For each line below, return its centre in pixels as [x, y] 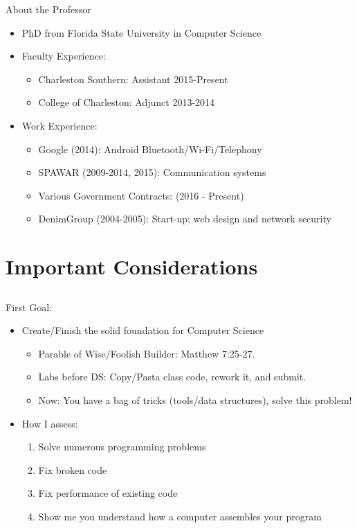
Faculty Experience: [64, 56]
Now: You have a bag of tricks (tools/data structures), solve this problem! [195, 400]
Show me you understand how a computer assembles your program [180, 517]
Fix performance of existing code [108, 493]
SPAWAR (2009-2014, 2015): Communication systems [152, 172]
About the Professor [48, 9]
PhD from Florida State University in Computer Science [141, 32]
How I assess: [50, 423]
